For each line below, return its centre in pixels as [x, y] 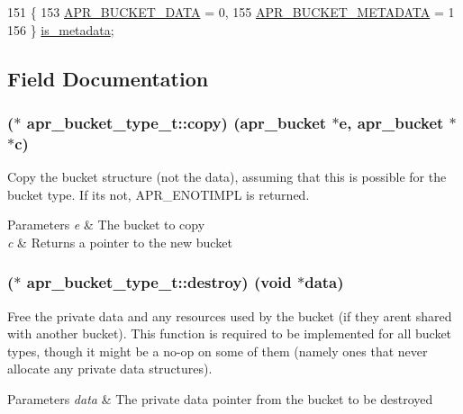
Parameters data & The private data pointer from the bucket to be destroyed [220, 399]
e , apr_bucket [391, 122]
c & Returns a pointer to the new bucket [120, 242]
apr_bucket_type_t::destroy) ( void [159, 282]
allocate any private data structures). [110, 369]
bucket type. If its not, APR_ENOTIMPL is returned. [159, 194]
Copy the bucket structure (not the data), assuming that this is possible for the [227, 177]
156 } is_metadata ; [61, 29]
